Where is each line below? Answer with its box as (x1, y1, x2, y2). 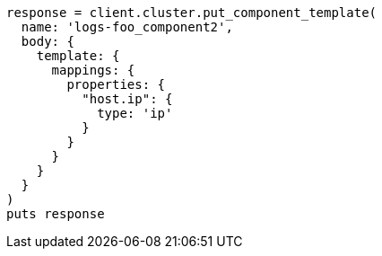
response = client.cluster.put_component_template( (6, 5, 378, 20)
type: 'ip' (97, 106, 173, 120)
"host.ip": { (82, 92, 173, 106)
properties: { (66, 77, 166, 92)
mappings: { (51, 63, 135, 77)
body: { (21, 34, 74, 49)
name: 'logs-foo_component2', (21, 20, 233, 34)
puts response (6, 207, 105, 221)
